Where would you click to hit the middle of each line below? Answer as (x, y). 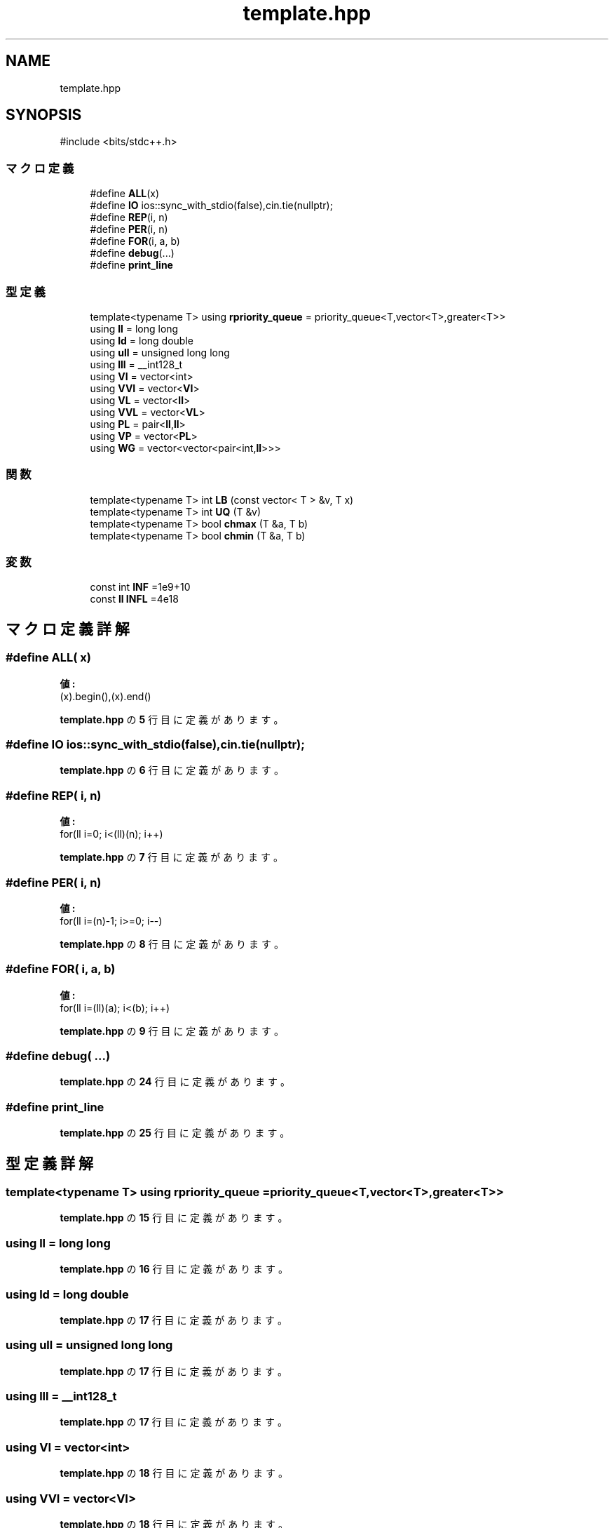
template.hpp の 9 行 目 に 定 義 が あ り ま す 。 (172, 1031)
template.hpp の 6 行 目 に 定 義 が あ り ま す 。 (172, 770)
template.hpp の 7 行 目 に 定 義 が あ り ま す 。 (171, 857)
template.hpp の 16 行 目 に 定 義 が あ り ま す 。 (174, 1269)
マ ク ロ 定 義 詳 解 (68, 629)
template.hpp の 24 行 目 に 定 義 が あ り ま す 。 (175, 1082)
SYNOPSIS (44, 115)
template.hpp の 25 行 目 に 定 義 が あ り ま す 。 (175, 1133)
